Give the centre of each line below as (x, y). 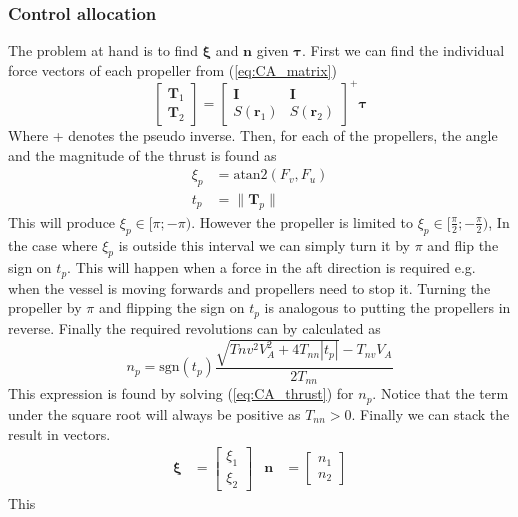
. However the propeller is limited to (302, 221)
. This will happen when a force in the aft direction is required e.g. (271, 267)
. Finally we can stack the (430, 413)
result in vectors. (59, 433)
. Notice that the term (440, 393)
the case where (53, 244)
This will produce (62, 221)
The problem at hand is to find (103, 50)
